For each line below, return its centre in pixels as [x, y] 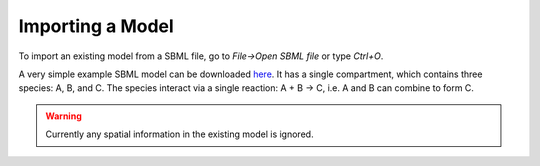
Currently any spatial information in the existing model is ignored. [179, 134]
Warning [63, 116]
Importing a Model [96, 26]
